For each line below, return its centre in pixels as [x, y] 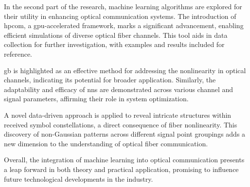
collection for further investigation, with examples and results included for [114, 44]
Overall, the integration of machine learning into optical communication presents [124, 160]
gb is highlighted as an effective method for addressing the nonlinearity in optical [125, 70]
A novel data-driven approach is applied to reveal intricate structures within [118, 115]
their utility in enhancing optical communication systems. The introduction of [120, 16]
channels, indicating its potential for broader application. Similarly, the [110, 80]
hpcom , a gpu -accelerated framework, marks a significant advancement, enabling [124, 25]
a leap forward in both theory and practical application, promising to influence [121, 169]
